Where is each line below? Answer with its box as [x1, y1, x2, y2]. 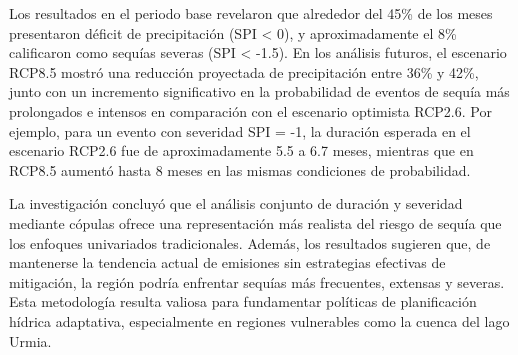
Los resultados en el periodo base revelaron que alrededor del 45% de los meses [9, 3, 493, 23]
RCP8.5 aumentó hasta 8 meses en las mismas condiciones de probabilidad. [9, 159, 471, 180]
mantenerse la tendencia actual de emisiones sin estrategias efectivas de [9, 252, 446, 273]
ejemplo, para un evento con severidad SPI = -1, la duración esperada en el [9, 120, 471, 141]
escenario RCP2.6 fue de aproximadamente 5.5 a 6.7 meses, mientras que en [9, 140, 474, 161]
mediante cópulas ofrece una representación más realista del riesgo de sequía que [9, 212, 502, 233]
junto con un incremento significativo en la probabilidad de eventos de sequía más [9, 81, 510, 102]
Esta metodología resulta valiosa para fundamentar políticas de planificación [9, 291, 477, 312]
